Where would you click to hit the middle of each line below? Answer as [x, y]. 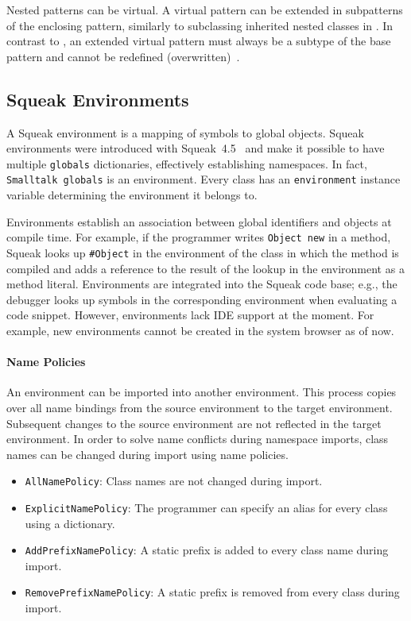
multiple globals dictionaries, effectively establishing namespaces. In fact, [187, 163]
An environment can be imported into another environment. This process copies [202, 392]
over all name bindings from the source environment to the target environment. [200, 407]
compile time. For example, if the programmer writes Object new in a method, [199, 237]
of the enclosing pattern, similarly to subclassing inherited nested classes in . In [200, 25]
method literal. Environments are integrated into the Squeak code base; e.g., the [202, 284]
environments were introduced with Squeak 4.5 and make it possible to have [196, 148]
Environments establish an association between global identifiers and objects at [199, 221]
